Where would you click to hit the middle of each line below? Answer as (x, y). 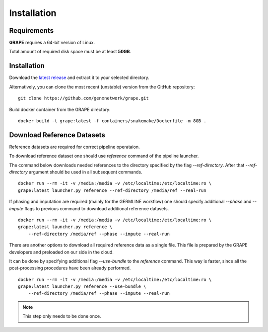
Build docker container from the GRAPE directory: (60, 109)
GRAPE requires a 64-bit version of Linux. (52, 43)
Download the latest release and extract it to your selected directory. (79, 78)
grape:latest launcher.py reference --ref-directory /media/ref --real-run (112, 190)
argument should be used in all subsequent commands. (86, 172)
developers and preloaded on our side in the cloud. (61, 252)
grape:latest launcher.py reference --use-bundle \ (82, 287)
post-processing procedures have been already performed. (70, 268)
